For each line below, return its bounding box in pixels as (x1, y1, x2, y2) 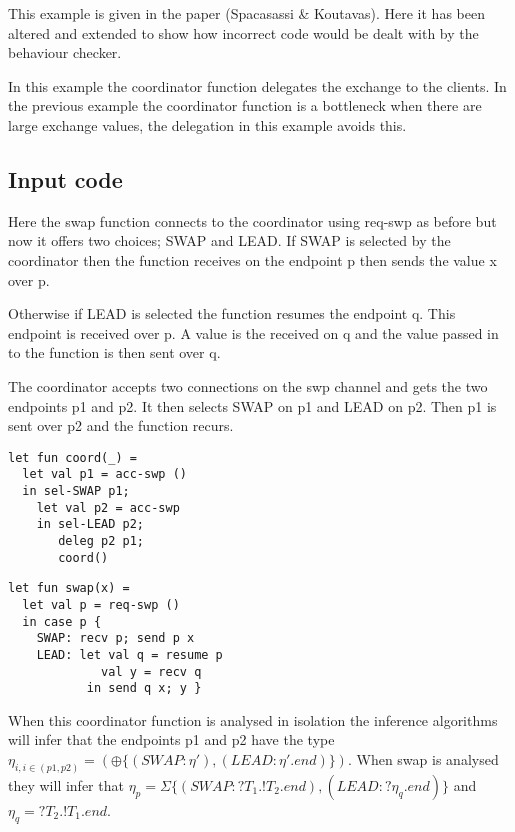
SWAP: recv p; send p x (36, 631, 195, 646)
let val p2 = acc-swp (36, 500, 180, 515)
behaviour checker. (8, 42, 122, 63)
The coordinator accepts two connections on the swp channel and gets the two (8, 375, 488, 396)
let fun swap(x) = (8, 581, 130, 596)
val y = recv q (101, 664, 202, 679)
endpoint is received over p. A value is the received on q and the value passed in (8, 322, 499, 343)
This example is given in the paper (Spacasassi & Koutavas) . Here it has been (8, 3, 485, 23)
